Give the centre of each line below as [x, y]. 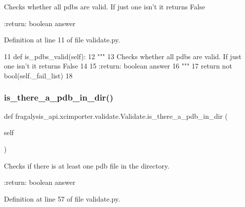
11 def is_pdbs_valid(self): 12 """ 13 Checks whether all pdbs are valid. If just [123, 56]
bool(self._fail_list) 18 [38, 75]
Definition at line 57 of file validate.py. [62, 198]
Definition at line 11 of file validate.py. [62, 40]
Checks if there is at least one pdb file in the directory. [87, 165]
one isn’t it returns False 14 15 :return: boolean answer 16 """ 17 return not [118, 66]
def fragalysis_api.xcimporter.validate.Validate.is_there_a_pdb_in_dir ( [116, 116]
